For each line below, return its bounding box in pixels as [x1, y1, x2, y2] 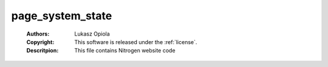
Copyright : [26, 38, 55, 45]
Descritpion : [26, 47, 59, 54]
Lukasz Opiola [74, 30, 111, 37]
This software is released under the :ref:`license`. [74, 38, 197, 45]
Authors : [26, 30, 50, 37]
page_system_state [11, 9, 112, 22]
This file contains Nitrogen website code [74, 47, 176, 54]
